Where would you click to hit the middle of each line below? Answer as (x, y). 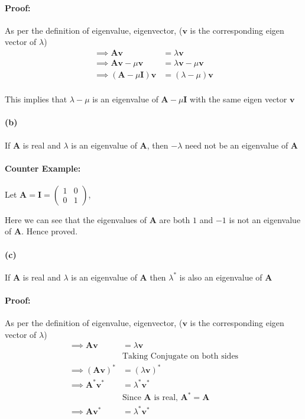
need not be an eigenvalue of (236, 145)
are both (175, 219)
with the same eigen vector (239, 99)
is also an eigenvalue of (221, 277)
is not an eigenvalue (265, 219)
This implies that (36, 99)
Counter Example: (43, 168)
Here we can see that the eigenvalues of (76, 219)
